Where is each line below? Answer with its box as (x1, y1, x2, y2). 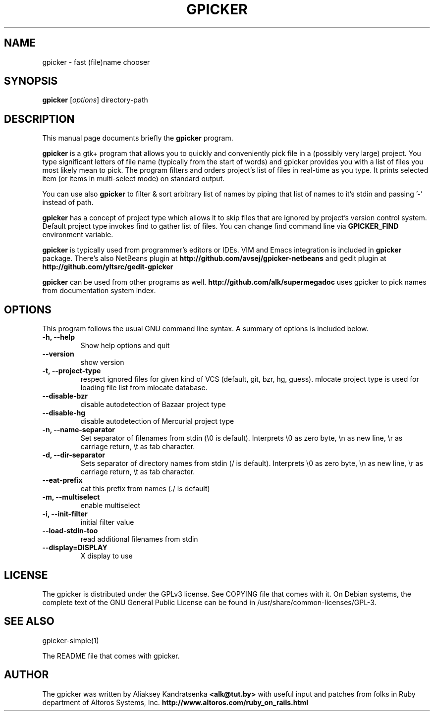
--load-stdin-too (42, 526, 98, 535)
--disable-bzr (42, 392, 88, 401)
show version (80, 358, 124, 367)
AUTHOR (4, 668, 49, 681)
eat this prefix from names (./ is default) (80, 484, 210, 493)
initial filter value (80, 518, 134, 527)
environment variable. (42, 230, 113, 239)
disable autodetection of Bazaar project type (80, 400, 226, 409)
